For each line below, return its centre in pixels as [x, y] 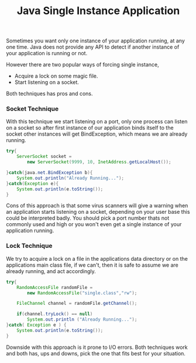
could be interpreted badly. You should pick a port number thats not [88, 218]
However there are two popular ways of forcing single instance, [82, 65]
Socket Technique [32, 109]
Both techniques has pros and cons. [49, 94]
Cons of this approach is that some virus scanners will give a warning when [97, 206]
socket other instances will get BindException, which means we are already [97, 134]
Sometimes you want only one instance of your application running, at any [96, 41]
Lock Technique [29, 246]
